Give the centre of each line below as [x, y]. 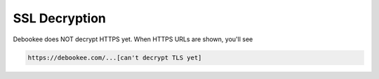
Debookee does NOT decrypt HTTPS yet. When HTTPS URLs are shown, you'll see [133, 39]
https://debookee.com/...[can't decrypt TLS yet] [115, 57]
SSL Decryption [60, 18]
